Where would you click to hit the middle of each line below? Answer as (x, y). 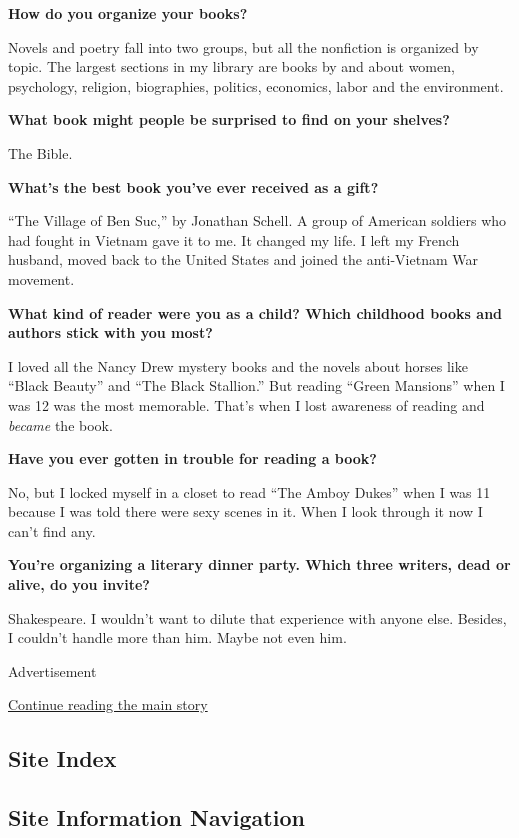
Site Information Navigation (156, 817)
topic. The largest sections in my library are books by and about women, (231, 66)
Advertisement (52, 670)
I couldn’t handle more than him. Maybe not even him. (177, 637)
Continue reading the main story (108, 704)
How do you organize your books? (128, 13)
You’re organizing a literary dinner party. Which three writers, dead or (259, 564)
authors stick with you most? (110, 332)
